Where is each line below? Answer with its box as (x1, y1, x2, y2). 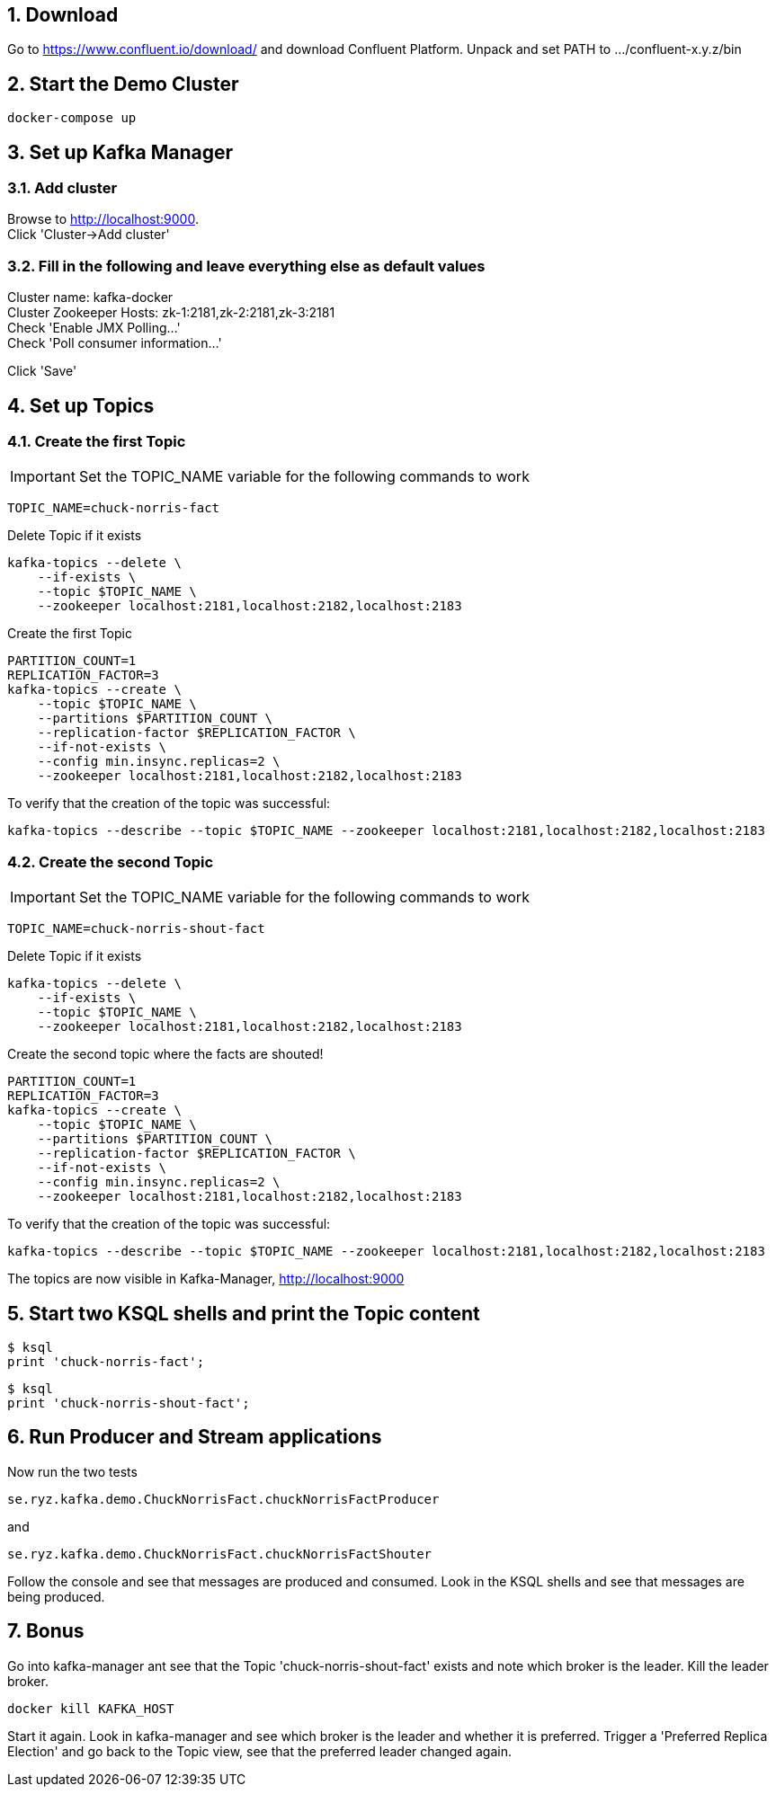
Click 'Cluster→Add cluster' (7, 226, 170, 243)
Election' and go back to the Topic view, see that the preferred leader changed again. (7, 1743, 512, 1759)
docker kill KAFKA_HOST (7, 1701, 174, 1716)
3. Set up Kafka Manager (7, 140, 234, 164)
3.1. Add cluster (7, 179, 118, 198)
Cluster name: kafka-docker (7, 289, 174, 306)
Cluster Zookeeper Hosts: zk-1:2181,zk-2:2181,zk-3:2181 (7, 305, 335, 321)
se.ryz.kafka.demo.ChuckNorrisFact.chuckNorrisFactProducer (7, 1491, 440, 1506)
